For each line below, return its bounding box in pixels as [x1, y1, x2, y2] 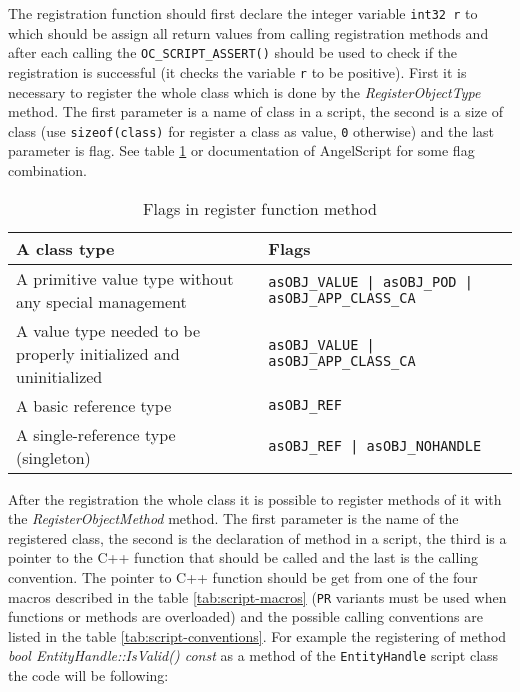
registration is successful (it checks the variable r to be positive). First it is [8, 61, 467, 82]
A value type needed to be [16, 318, 200, 342]
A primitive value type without [16, 266, 234, 290]
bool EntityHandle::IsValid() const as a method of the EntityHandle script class [8, 645, 499, 666]
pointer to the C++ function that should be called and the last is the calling [8, 547, 479, 568]
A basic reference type [16, 393, 172, 417]
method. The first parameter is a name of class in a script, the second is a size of [8, 101, 503, 122]
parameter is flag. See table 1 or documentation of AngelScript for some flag [8, 140, 475, 161]
